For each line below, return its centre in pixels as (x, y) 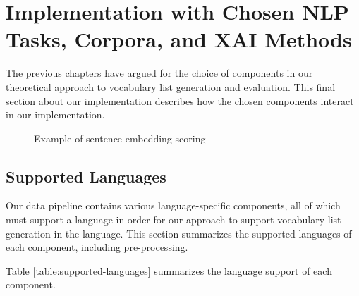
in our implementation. (55, 115)
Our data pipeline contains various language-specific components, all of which (173, 205)
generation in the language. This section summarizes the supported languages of (179, 233)
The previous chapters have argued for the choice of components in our (159, 73)
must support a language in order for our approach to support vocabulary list (174, 220)
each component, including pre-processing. (97, 247)
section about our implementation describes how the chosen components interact (180, 100)
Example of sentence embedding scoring (120, 138)
